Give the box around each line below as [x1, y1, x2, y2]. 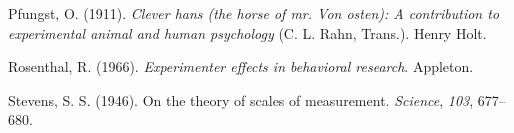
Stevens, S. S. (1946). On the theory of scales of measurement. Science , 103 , [8, 89, 474, 110]
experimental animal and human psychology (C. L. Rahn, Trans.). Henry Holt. [8, 22, 487, 43]
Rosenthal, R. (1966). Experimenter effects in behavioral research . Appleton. [8, 56, 474, 77]
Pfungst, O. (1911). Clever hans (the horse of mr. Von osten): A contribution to [8, 3, 500, 23]
